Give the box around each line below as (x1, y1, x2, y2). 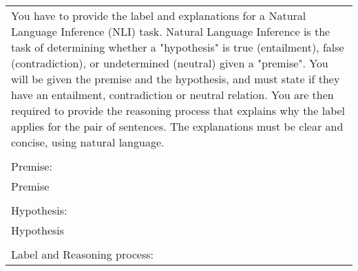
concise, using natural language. (11, 134, 165, 150)
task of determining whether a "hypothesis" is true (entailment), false (11, 39, 344, 55)
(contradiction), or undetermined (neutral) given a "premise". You (11, 55, 328, 71)
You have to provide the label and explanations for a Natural (11, 8, 306, 23)
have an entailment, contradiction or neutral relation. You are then (11, 87, 334, 102)
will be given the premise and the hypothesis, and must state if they (11, 71, 340, 87)
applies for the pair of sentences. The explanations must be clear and (11, 118, 344, 134)
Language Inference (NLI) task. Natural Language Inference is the (11, 23, 330, 39)
